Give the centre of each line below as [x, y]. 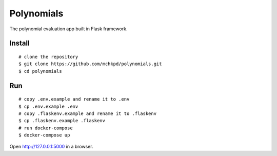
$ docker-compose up [44, 135]
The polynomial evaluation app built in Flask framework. [68, 29]
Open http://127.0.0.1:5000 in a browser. [51, 147]
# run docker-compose [46, 128]
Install [20, 43]
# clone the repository [48, 57]
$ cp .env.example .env [48, 106]
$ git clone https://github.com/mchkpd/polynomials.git [90, 64]
